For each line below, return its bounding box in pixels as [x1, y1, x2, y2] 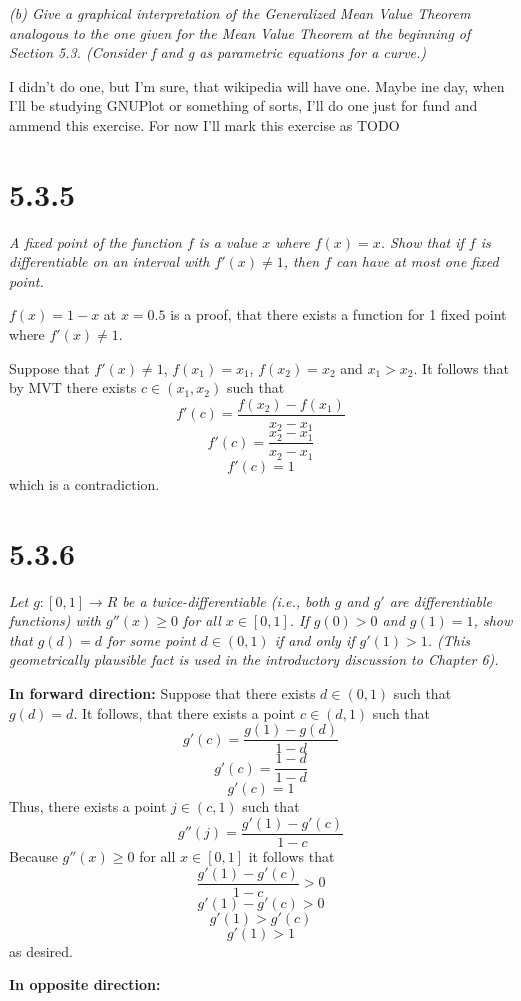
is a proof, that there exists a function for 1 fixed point [170, 304, 507, 325]
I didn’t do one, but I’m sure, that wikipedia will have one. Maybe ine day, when [9, 75, 505, 96]
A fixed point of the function [9, 231, 182, 252]
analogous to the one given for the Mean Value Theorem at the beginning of [9, 22, 471, 43]
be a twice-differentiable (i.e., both [122, 590, 330, 611]
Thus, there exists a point [9, 796, 167, 817]
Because [9, 845, 58, 866]
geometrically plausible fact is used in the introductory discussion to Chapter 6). [9, 649, 499, 670]
